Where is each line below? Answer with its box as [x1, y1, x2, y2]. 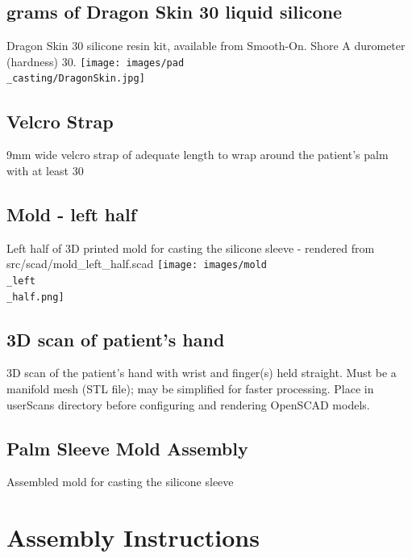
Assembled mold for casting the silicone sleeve [6, 473, 234, 490]
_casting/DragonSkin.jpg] [6, 73, 145, 85]
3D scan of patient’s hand [6, 326, 225, 351]
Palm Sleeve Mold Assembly [6, 435, 248, 460]
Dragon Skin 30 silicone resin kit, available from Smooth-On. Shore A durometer [6, 37, 406, 54]
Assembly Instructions [6, 521, 260, 554]
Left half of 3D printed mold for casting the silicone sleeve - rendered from [6, 239, 375, 256]
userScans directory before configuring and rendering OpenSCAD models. [6, 396, 370, 413]
